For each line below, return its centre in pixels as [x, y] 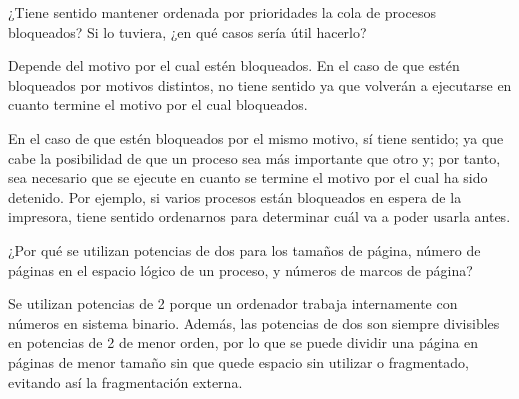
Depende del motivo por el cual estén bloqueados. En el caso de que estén [234, 65]
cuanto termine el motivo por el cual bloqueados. [158, 104]
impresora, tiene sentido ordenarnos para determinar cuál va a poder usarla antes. [259, 216]
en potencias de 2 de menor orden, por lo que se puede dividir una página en [243, 342]
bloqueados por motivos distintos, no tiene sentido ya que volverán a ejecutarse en [260, 84]
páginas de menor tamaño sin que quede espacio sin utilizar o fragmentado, [238, 361]
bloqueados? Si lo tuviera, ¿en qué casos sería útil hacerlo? [187, 31]
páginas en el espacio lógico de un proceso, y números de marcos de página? [240, 269]
